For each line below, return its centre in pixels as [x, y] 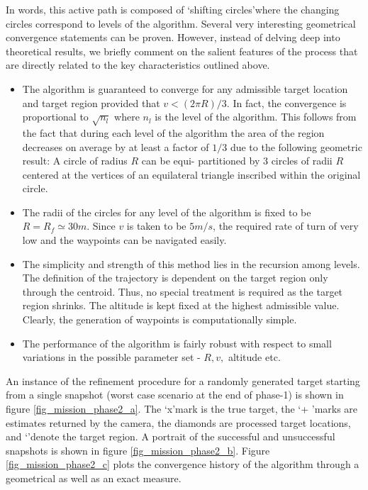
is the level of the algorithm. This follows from [256, 117]
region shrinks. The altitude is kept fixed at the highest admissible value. [181, 305]
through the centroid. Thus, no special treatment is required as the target [183, 291]
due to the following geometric [296, 146]
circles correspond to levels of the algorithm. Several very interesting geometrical [181, 23]
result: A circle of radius [75, 161]
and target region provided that [91, 102]
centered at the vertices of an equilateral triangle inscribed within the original [191, 174]
